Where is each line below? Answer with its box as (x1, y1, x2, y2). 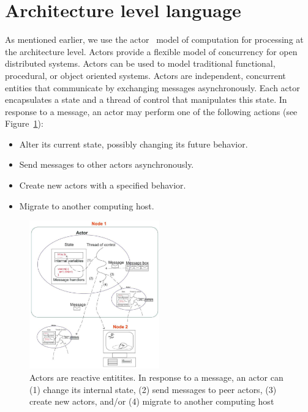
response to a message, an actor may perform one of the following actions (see (5, 105, 298, 118)
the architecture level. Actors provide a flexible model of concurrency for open (5, 45, 298, 58)
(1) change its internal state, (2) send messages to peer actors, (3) (29, 383, 277, 395)
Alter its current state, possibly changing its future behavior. (19, 137, 248, 150)
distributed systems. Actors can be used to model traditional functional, (5, 57, 276, 70)
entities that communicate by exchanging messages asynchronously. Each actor (5, 81, 300, 94)
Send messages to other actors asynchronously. (19, 158, 194, 171)
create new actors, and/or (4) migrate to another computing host (29, 395, 274, 408)
